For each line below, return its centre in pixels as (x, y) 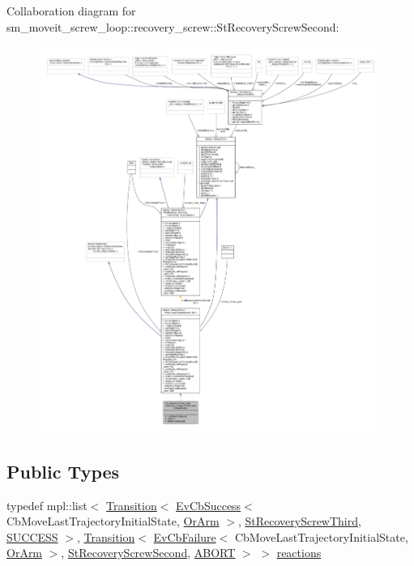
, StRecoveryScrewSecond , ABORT (148, 553)
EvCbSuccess (209, 505)
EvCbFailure (185, 536)
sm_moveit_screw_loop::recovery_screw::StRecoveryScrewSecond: (173, 26)
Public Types (63, 471)
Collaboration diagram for (71, 11)
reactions (299, 553)
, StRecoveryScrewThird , (299, 521)
